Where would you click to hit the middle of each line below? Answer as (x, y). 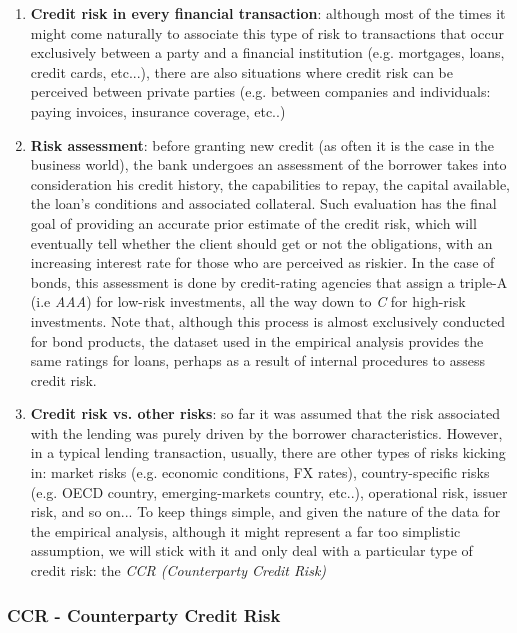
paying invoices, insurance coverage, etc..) (158, 110)
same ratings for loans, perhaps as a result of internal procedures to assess (257, 360)
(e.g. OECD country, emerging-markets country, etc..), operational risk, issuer (269, 491)
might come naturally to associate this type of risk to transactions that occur (267, 32)
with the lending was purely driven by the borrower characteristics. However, (266, 432)
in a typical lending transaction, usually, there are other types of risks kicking (268, 452)
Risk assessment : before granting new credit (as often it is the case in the (262, 144)
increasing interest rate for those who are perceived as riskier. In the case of (262, 262)
